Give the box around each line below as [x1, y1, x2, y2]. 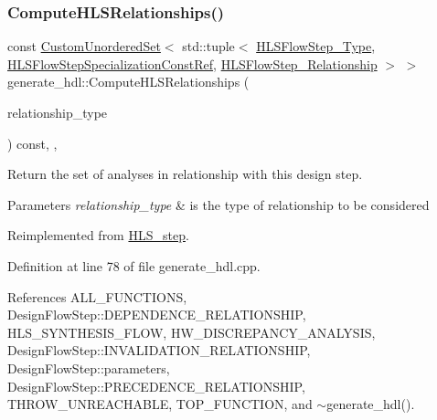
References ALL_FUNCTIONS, [7, 287, 187, 306]
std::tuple [182, 37, 235, 56]
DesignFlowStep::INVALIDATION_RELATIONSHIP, [7, 341, 311, 360]
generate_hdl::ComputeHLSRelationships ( [7, 72, 250, 91]
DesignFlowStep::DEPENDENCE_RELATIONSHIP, [7, 305, 306, 324]
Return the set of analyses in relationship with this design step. [7, 164, 363, 184]
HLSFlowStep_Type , [256, 37, 376, 56]
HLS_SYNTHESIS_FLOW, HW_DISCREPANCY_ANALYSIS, [7, 322, 376, 341]
